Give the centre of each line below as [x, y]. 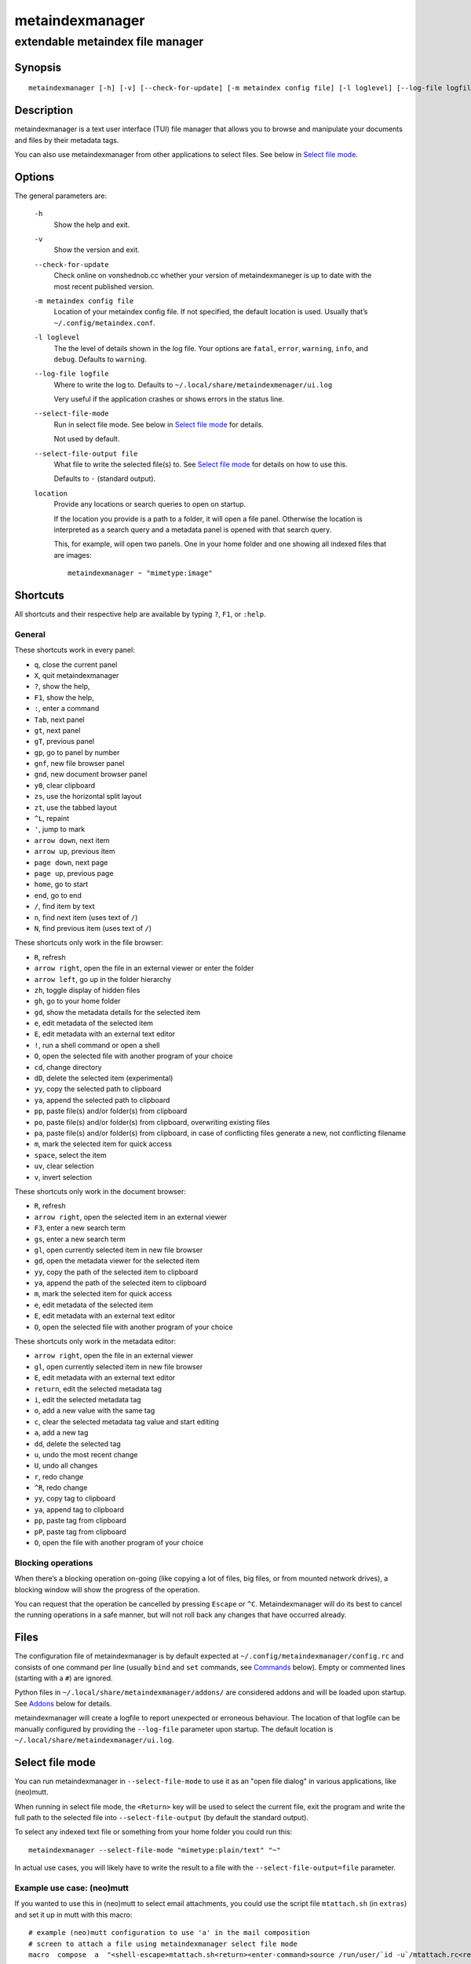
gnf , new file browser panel [79, 764]
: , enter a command [67, 709]
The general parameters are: [61, 196]
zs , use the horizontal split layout [88, 797]
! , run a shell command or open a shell [97, 1045]
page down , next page [71, 862]
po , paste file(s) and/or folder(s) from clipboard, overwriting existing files [152, 1122]
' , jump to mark [60, 830]
